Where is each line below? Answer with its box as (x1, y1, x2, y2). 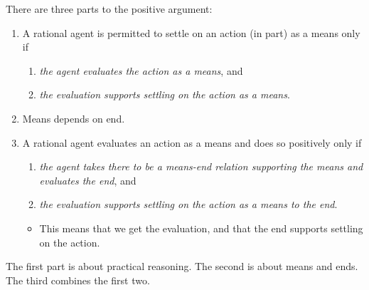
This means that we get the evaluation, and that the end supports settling (39, 220, 363, 235)
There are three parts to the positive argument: (6, 1, 213, 16)
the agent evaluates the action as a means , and (39, 63, 243, 78)
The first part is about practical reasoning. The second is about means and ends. (6, 259, 358, 274)
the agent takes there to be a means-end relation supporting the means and (39, 159, 363, 174)
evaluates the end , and (39, 172, 137, 187)
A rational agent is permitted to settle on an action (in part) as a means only (22, 25, 360, 40)
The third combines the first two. (6, 272, 150, 287)
